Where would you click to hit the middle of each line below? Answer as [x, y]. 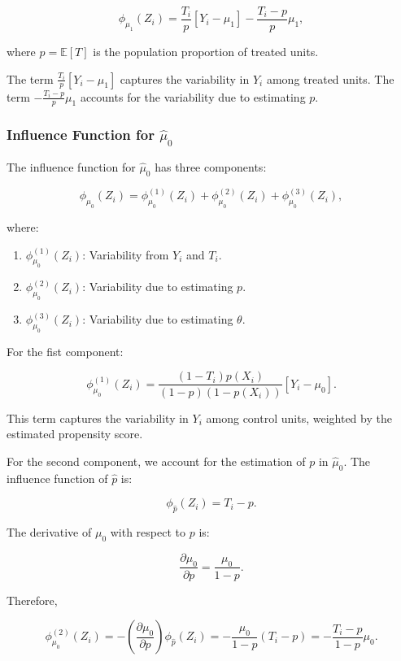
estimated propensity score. [75, 434]
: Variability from [126, 254]
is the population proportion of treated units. [206, 52]
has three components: [211, 167]
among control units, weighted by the [299, 417]
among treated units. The [330, 78]
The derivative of [49, 531]
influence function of [57, 478]
